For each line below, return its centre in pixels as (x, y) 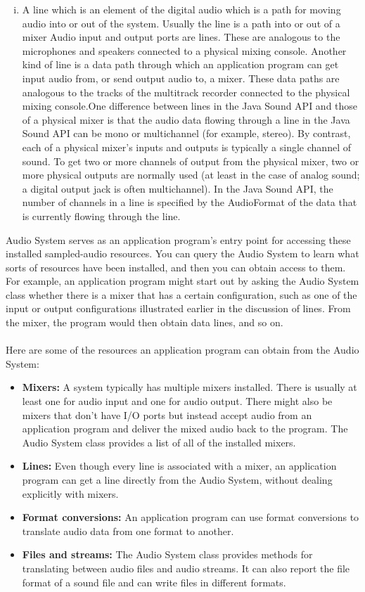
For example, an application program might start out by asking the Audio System (182, 281)
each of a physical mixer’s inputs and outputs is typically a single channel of (186, 147)
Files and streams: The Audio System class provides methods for (167, 554)
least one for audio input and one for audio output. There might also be (177, 401)
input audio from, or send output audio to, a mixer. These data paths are (181, 78)
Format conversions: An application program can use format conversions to (191, 517)
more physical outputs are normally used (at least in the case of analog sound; (191, 175)
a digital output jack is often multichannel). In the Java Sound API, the (178, 188)
